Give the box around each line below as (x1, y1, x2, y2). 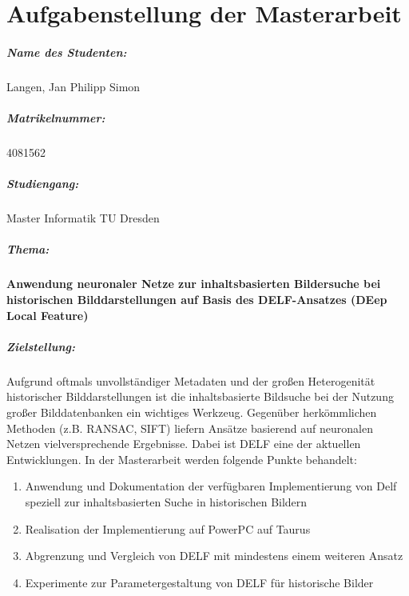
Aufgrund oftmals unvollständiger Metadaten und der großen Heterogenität (6, 372, 375, 389)
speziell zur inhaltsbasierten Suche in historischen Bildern (25, 493, 308, 510)
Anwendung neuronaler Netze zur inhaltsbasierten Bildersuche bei (6, 275, 381, 292)
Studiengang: (6, 175, 79, 192)
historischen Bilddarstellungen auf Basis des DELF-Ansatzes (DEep (6, 291, 387, 307)
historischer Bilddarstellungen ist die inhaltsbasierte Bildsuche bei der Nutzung (6, 388, 394, 405)
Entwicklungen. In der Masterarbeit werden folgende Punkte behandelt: (6, 450, 357, 467)
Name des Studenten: (6, 43, 127, 60)
